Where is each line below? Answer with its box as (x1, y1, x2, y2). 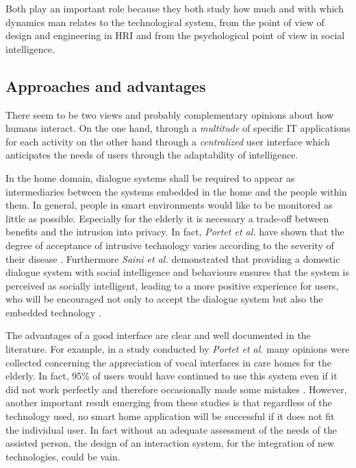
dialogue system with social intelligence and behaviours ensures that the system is (5, 265, 350, 279)
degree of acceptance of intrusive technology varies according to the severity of (5, 237, 334, 252)
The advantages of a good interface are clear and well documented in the (5, 328, 311, 342)
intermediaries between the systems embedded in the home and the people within (5, 184, 347, 198)
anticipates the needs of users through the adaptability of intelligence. (5, 148, 298, 162)
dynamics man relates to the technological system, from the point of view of (5, 14, 325, 29)
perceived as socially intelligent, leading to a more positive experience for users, (5, 278, 339, 292)
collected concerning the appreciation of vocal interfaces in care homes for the (5, 355, 331, 369)
